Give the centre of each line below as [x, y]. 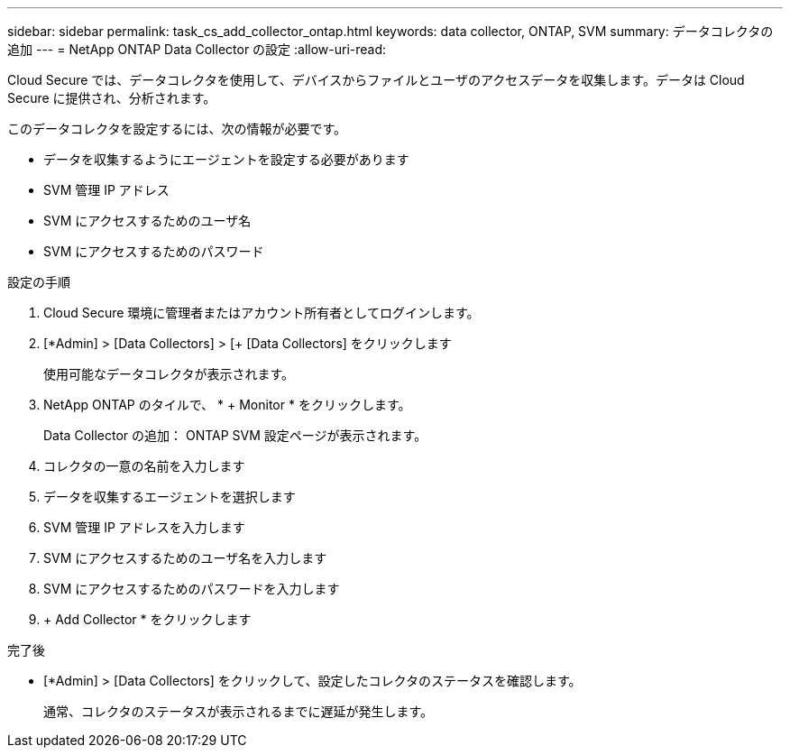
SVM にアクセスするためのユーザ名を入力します [185, 558]
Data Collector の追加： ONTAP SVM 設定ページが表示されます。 [235, 435]
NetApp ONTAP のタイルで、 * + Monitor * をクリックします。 [227, 405]
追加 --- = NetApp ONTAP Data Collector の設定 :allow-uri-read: [197, 49]
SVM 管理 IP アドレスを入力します [144, 527]
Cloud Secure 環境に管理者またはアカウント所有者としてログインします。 [262, 313]
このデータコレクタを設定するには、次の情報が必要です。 [177, 129]
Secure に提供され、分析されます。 [112, 98]
